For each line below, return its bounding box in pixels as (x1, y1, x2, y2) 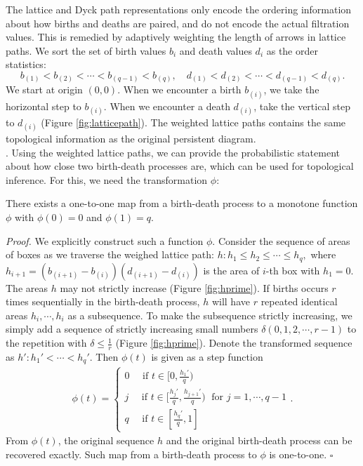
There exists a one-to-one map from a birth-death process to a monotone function (6, 196, 358, 211)
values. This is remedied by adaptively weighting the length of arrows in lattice (6, 29, 346, 44)
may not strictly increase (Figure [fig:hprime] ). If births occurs (60, 280, 329, 295)
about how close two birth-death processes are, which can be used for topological (6, 159, 354, 173)
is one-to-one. (269, 446, 327, 461)
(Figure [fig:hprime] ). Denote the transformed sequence (115, 335, 352, 350)
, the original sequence (58, 433, 154, 448)
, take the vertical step (253, 98, 350, 113)
